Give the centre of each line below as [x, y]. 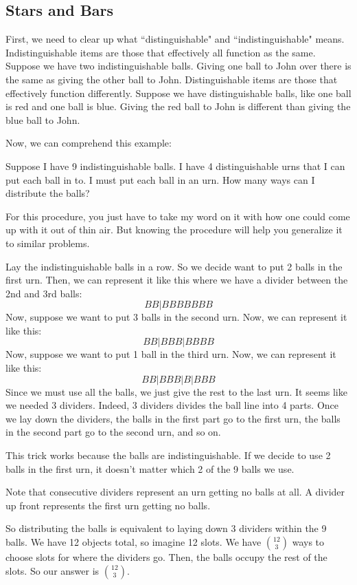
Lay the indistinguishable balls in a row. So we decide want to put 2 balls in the [174, 266]
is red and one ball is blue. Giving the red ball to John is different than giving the [178, 106]
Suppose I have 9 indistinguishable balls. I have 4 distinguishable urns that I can [175, 166]
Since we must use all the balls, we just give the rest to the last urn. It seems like [176, 391]
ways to [308, 542]
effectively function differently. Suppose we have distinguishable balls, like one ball [178, 93]
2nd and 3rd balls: [44, 293]
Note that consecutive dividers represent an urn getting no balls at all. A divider [175, 492]
